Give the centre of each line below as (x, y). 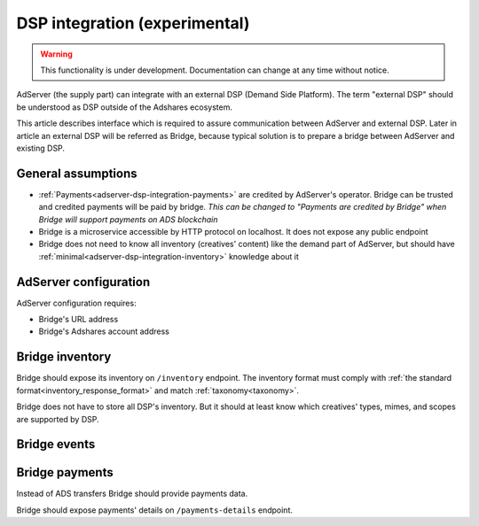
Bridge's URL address (79, 320)
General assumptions (77, 173)
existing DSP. (41, 148)
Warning (56, 54)
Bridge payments (65, 472)
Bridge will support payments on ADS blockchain (128, 219)
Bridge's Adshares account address (104, 331)
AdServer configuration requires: (76, 303)
